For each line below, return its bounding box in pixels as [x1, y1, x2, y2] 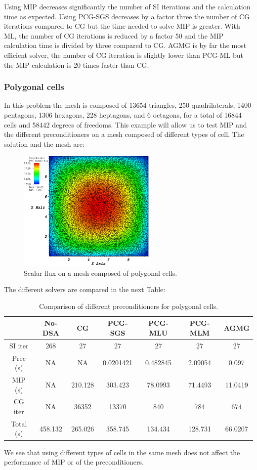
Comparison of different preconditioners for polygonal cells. [39, 300, 218, 311]
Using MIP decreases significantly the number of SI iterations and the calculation [4, 1, 251, 11]
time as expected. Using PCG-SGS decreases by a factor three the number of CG [4, 11, 250, 21]
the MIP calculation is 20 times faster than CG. [4, 59, 149, 70]
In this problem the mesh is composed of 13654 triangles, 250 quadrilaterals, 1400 [4, 100, 251, 110]
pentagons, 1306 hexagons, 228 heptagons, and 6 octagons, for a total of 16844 [4, 109, 242, 120]
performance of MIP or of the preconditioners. [4, 457, 144, 467]
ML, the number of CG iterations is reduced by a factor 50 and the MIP [4, 30, 224, 41]
